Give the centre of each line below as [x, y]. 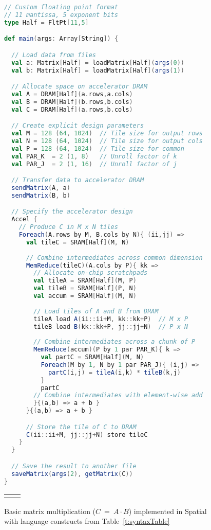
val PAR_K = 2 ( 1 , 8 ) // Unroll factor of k [94, 156]
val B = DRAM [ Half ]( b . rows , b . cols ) [72, 102]
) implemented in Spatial [168, 511]
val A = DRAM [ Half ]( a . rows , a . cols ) [72, 94]
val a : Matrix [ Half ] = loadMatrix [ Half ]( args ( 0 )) [98, 63]
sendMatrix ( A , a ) [41, 188]
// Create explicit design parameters [78, 126]
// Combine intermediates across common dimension [114, 258]
